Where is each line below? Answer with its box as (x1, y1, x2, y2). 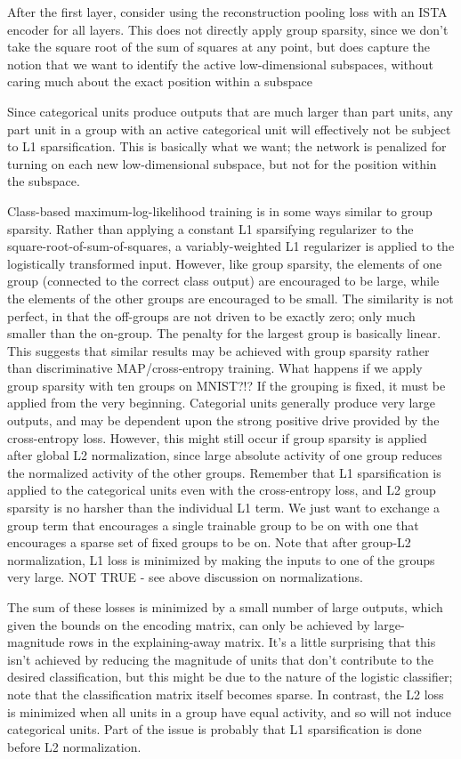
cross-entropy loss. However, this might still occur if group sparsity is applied (7, 428, 427, 447)
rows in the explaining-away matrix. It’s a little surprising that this (69, 633, 436, 651)
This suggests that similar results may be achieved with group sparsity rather (7, 341, 430, 359)
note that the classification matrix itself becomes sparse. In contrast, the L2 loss (7, 684, 444, 703)
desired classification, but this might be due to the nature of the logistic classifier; (7, 667, 453, 686)
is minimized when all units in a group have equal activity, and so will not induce (7, 702, 451, 721)
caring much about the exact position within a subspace (7, 72, 312, 91)
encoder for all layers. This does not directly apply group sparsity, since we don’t (7, 20, 449, 38)
